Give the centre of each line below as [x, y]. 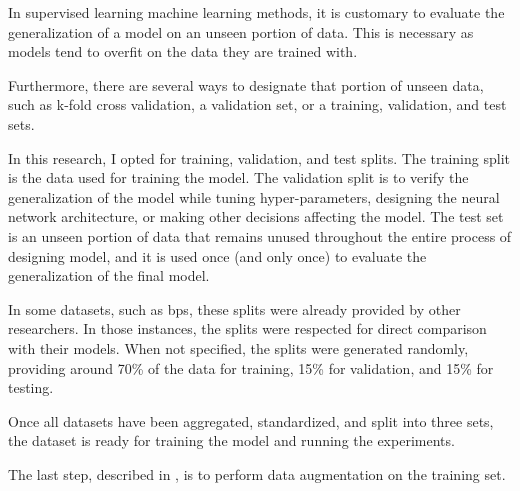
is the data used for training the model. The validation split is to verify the [238, 177]
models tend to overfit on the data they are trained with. [183, 51]
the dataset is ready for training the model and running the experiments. [231, 440]
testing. [31, 387]
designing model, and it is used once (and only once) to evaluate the [217, 255]
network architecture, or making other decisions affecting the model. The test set [256, 216]
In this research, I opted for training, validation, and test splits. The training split [259, 157]
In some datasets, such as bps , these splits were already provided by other [234, 308]
